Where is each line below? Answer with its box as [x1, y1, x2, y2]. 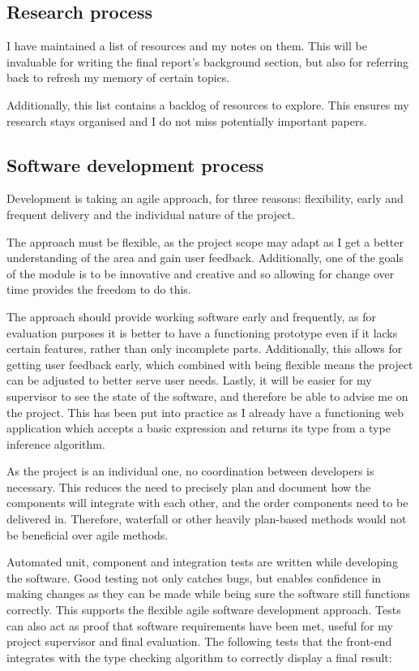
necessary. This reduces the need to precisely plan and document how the [6, 478, 371, 495]
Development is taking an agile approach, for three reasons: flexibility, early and [6, 190, 404, 207]
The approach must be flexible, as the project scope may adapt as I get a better [6, 233, 404, 250]
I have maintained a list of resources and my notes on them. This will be [6, 37, 367, 54]
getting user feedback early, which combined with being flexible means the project [6, 355, 413, 372]
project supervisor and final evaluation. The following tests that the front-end [6, 633, 392, 650]
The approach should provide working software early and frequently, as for [6, 308, 376, 325]
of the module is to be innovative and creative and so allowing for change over [6, 265, 395, 282]
